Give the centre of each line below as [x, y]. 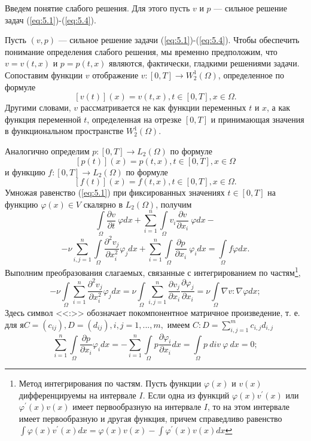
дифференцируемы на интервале [77, 395]
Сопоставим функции [44, 74]
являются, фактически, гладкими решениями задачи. [204, 63]
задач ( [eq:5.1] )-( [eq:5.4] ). [51, 19]
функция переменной [43, 119]
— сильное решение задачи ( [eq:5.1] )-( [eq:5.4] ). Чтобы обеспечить [179, 40]
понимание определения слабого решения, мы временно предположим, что [141, 51]
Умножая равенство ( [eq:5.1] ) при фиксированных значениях [115, 192]
